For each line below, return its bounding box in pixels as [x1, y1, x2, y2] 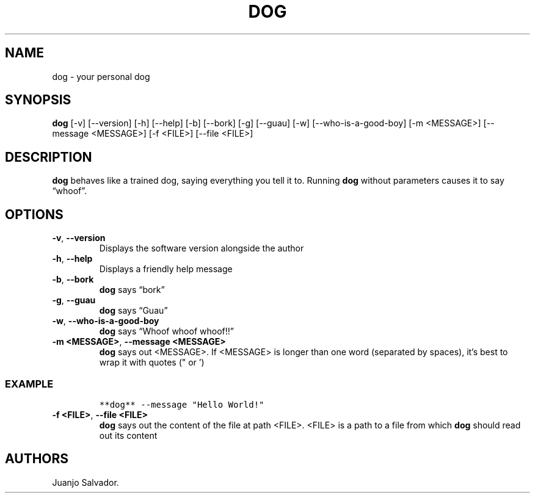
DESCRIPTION [5, 149, 92, 165]
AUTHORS [5, 451, 69, 467]
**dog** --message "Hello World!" [99, 399, 264, 410]
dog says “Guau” [99, 305, 168, 316]
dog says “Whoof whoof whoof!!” [99, 326, 234, 337]
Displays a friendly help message [99, 264, 233, 275]
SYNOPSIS [5, 92, 71, 108]
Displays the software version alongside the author [99, 243, 304, 254]
